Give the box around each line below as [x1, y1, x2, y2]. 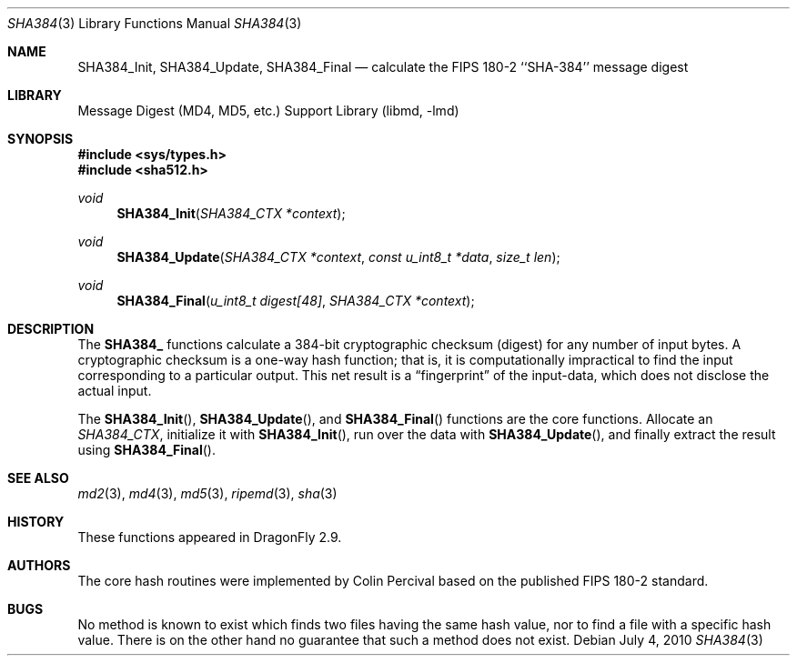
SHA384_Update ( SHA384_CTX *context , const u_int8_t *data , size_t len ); [116, 249, 560, 265]
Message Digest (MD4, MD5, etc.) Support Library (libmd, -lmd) [77, 103, 459, 118]
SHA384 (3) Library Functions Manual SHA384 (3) [7, 15, 302, 31]
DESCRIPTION [7, 321, 95, 337]
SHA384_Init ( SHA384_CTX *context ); [116, 206, 346, 221]
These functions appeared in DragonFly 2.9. [77, 529, 342, 545]
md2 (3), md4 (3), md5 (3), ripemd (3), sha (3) [77, 486, 338, 501]
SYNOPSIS [7, 131, 74, 146]
